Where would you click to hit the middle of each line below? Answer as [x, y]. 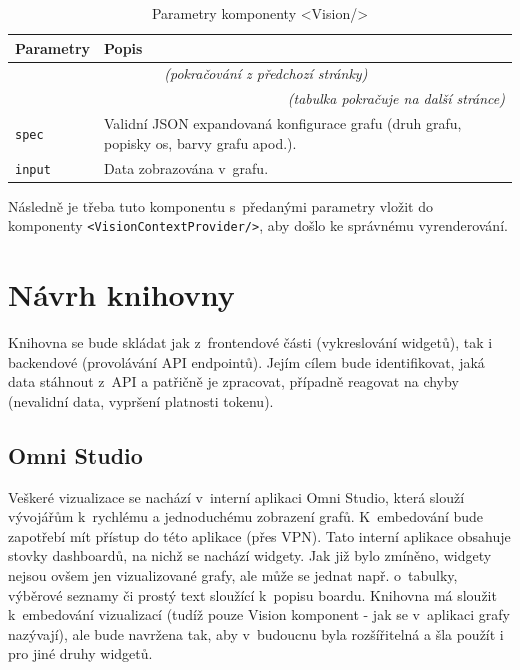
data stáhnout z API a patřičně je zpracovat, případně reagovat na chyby [233, 381]
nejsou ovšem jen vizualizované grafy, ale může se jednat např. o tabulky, [233, 575]
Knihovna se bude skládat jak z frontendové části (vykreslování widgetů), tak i [250, 342]
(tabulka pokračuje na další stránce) [396, 98]
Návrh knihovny [121, 294]
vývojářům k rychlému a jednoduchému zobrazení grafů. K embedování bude [246, 516]
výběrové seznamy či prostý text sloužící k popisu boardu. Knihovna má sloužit [252, 594]
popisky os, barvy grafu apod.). [200, 142]
